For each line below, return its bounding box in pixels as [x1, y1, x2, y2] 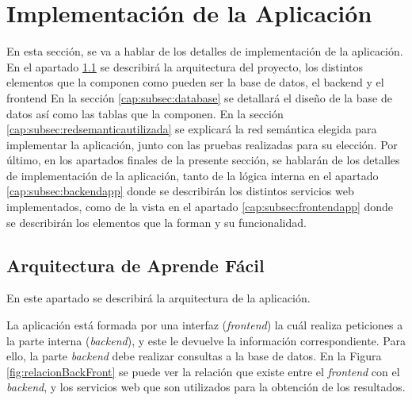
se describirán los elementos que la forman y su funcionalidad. [6, 213, 307, 230]
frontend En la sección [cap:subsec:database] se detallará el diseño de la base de [6, 89, 392, 106]
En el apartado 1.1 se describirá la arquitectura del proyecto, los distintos [6, 58, 364, 75]
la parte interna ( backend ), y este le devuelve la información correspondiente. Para [6, 332, 406, 348]
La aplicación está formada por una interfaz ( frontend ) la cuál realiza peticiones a [6, 317, 403, 333]
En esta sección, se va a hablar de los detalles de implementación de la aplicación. [6, 43, 403, 60]
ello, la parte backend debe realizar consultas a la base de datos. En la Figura [6, 348, 382, 364]
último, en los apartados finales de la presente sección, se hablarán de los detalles [6, 152, 400, 168]
